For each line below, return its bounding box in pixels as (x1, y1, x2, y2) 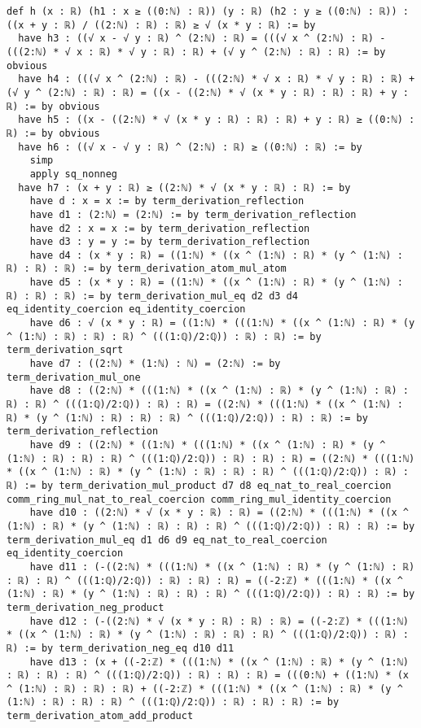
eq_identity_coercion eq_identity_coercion (7, 303, 246, 316)
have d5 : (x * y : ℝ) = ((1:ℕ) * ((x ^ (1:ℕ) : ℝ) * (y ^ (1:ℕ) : (29, 277, 403, 289)
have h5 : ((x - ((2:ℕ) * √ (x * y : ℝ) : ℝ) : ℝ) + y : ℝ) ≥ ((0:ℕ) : (18, 114, 415, 126)
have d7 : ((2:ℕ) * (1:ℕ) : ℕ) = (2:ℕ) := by (29, 358, 281, 370)
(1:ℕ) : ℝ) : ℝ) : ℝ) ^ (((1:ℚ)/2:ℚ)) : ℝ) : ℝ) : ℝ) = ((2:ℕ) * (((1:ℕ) (7, 452, 415, 464)
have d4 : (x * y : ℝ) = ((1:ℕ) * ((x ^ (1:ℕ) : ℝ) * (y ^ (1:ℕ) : (29, 249, 403, 261)
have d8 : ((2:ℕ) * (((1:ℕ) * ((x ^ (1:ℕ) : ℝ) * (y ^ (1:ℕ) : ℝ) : (29, 385, 409, 397)
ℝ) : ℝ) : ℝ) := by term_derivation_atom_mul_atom (7, 263, 287, 275)
